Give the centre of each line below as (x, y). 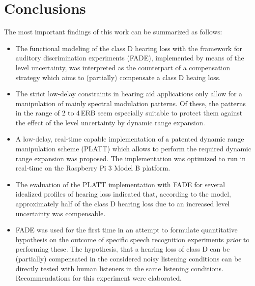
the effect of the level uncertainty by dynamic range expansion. (110, 122)
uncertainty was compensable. (60, 213)
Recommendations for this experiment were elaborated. (99, 278)
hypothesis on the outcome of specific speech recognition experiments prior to (132, 239)
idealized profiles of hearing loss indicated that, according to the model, (123, 194)
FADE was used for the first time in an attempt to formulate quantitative (127, 230)
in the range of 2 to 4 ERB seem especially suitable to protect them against (129, 113)
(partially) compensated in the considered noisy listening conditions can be (128, 258)
